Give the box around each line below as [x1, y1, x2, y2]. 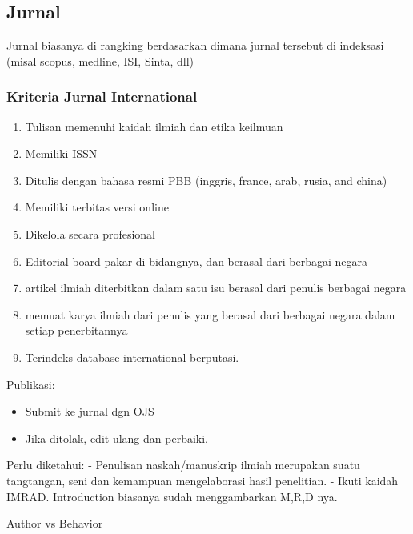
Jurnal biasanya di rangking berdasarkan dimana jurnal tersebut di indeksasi [6, 37, 384, 54]
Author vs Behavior [6, 515, 103, 532]
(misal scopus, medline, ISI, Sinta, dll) [6, 52, 194, 69]
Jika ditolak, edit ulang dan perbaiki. [25, 429, 208, 446]
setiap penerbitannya [25, 322, 128, 339]
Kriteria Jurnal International [6, 86, 198, 106]
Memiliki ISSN [25, 145, 98, 162]
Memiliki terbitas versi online [25, 199, 169, 215]
